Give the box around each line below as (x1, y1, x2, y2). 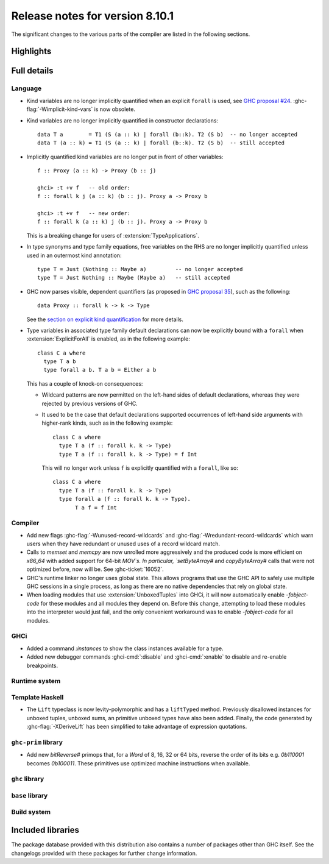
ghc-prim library (11, 738, 63, 746)
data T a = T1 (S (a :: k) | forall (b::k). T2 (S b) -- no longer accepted (37, 131, 298, 138)
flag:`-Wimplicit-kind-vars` (26, 105, 93, 113)
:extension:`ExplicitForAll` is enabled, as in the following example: (26, 335, 190, 342)
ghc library (11, 774, 44, 783)
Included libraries (11, 825, 79, 835)
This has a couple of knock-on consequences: (26, 380, 143, 387)
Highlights (11, 46, 52, 57)
